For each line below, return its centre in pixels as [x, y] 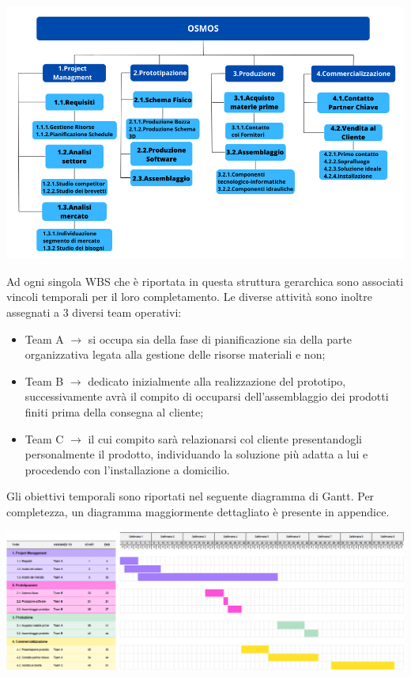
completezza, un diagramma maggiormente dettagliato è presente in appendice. [198, 512]
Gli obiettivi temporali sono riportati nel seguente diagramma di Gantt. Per [190, 496]
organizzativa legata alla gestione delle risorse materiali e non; [175, 354]
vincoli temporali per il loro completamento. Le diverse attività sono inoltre [189, 297]
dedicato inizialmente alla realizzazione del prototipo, [217, 380]
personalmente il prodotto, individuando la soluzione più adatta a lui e [196, 454]
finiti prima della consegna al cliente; [114, 412]
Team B [44, 380]
